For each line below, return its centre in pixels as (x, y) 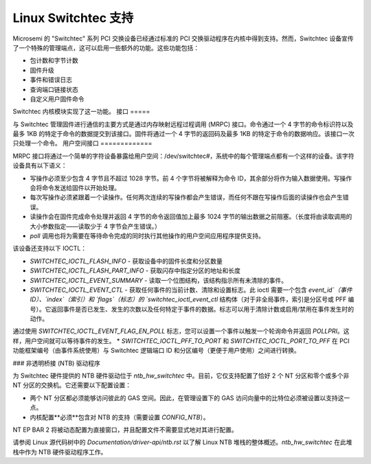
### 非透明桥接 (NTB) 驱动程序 (57, 363)
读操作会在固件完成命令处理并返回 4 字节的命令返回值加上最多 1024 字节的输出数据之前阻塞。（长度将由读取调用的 (191, 217)
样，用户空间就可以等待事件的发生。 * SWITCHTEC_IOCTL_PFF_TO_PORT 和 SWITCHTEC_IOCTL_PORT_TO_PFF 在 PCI (181, 340)
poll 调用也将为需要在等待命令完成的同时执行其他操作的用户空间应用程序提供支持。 (147, 235)
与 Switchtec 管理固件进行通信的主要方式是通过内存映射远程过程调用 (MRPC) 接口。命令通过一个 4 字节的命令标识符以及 (183, 124)
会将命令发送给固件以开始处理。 (75, 188)
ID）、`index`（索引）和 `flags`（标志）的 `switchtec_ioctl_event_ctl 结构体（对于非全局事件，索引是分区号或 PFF (188, 299)
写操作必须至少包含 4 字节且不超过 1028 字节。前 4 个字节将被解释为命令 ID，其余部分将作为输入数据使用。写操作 (191, 178)
